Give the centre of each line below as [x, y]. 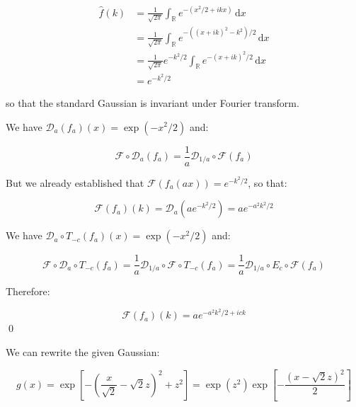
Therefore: [28, 291]
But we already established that [75, 182]
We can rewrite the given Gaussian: [83, 352]
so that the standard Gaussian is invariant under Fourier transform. [153, 102]
